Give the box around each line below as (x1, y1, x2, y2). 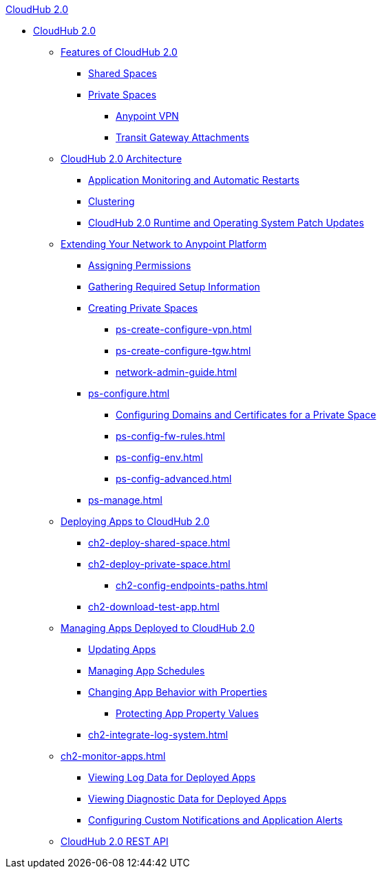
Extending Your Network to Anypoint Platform (61, 238, 267, 250)
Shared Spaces (88, 67, 157, 79)
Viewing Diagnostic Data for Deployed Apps (88, 793, 287, 804)
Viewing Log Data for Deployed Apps (88, 771, 256, 783)
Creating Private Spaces (88, 302, 198, 314)
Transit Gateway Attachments (116, 131, 249, 143)
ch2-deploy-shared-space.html (88, 537, 231, 548)
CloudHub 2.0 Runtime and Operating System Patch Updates (88, 217, 364, 228)
